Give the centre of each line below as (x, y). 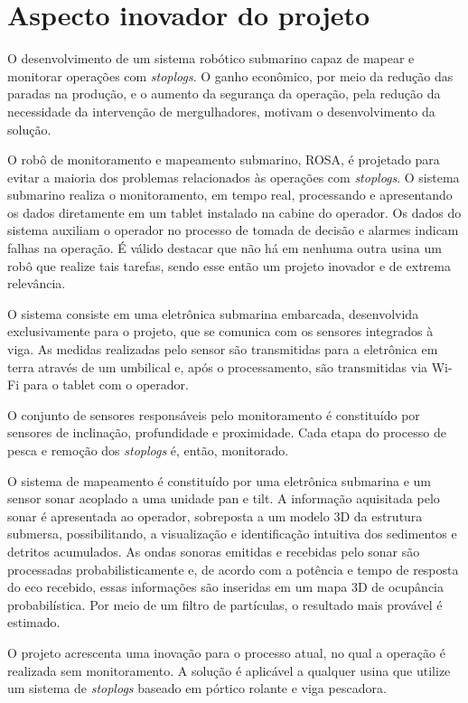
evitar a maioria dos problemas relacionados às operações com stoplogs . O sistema (234, 177)
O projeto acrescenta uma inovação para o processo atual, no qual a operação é (226, 652)
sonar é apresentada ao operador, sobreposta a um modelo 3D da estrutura (215, 516)
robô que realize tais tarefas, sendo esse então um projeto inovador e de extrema (229, 265)
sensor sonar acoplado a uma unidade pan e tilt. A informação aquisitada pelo (224, 498)
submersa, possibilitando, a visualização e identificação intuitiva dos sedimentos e (232, 534)
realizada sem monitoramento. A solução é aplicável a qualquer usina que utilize (229, 670)
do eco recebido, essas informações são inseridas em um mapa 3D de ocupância (225, 587)
